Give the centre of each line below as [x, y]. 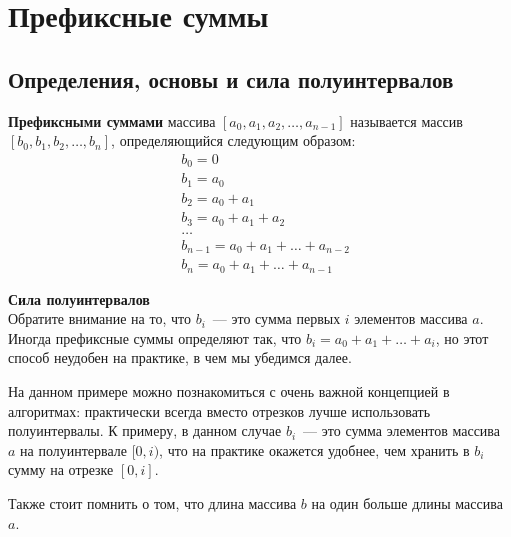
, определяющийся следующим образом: [233, 140]
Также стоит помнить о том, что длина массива [152, 503]
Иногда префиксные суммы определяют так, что [155, 337]
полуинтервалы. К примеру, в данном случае [145, 430]
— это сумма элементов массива [401, 430]
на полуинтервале [74, 449]
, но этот [462, 337]
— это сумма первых [276, 318]
